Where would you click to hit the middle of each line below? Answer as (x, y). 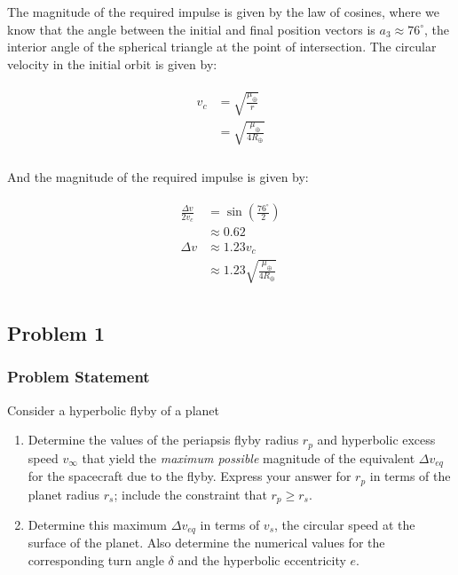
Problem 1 (56, 333)
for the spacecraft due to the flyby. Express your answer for (190, 476)
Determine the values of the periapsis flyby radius (163, 440)
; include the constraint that (190, 494)
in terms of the (410, 476)
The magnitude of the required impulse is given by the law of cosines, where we (223, 12)
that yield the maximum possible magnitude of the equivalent (249, 457)
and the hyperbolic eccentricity (262, 560)
